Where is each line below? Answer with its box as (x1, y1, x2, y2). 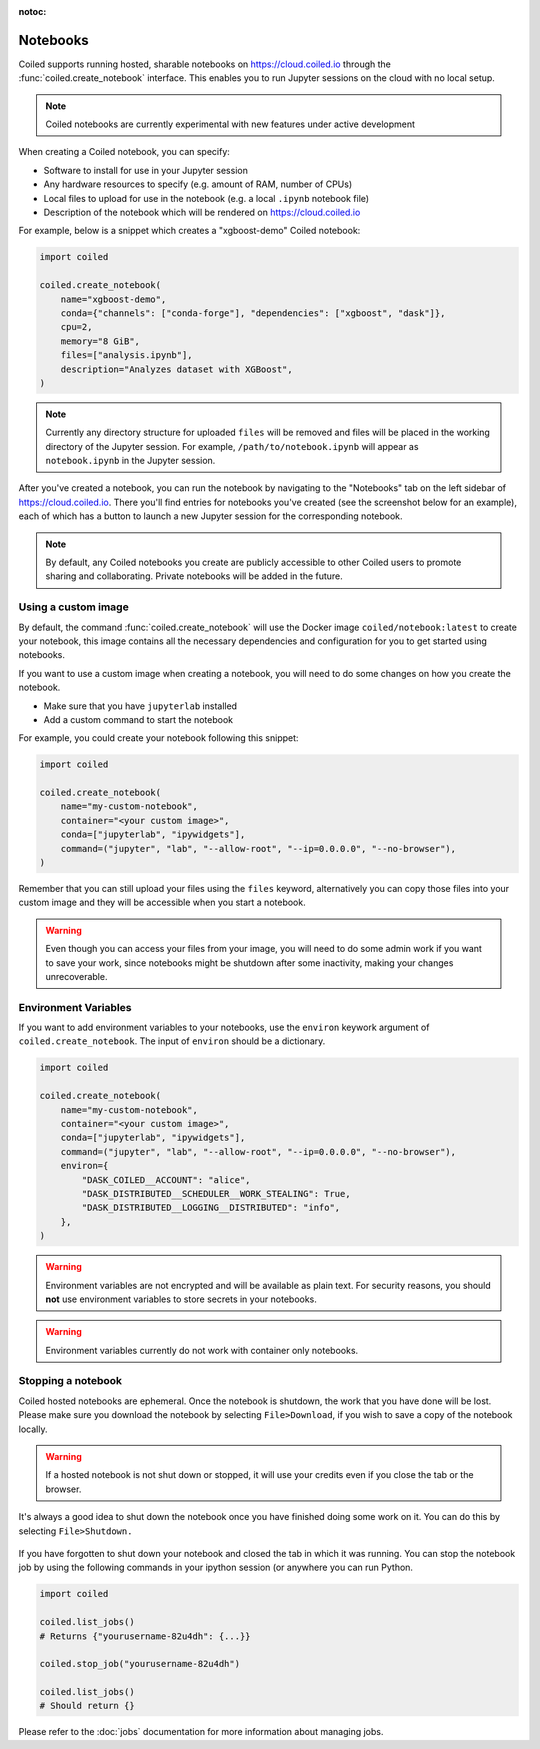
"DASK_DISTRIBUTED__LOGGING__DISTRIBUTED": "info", (81, 1202, 341, 1214)
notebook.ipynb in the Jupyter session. (45, 455, 216, 467)
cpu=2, (60, 321, 93, 333)
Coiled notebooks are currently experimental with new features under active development (45, 118, 415, 130)
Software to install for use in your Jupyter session (43, 164, 249, 176)
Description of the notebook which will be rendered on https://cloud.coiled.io (43, 206, 361, 219)
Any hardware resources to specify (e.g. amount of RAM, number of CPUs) (43, 178, 353, 190)
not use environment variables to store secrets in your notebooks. (45, 1293, 317, 1305)
